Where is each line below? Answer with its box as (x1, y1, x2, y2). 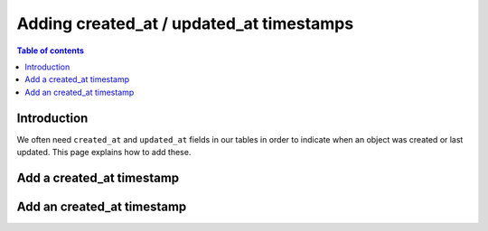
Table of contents (16, 45, 85, 56)
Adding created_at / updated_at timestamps (16, 14, 354, 33)
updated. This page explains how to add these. (16, 147, 192, 158)
